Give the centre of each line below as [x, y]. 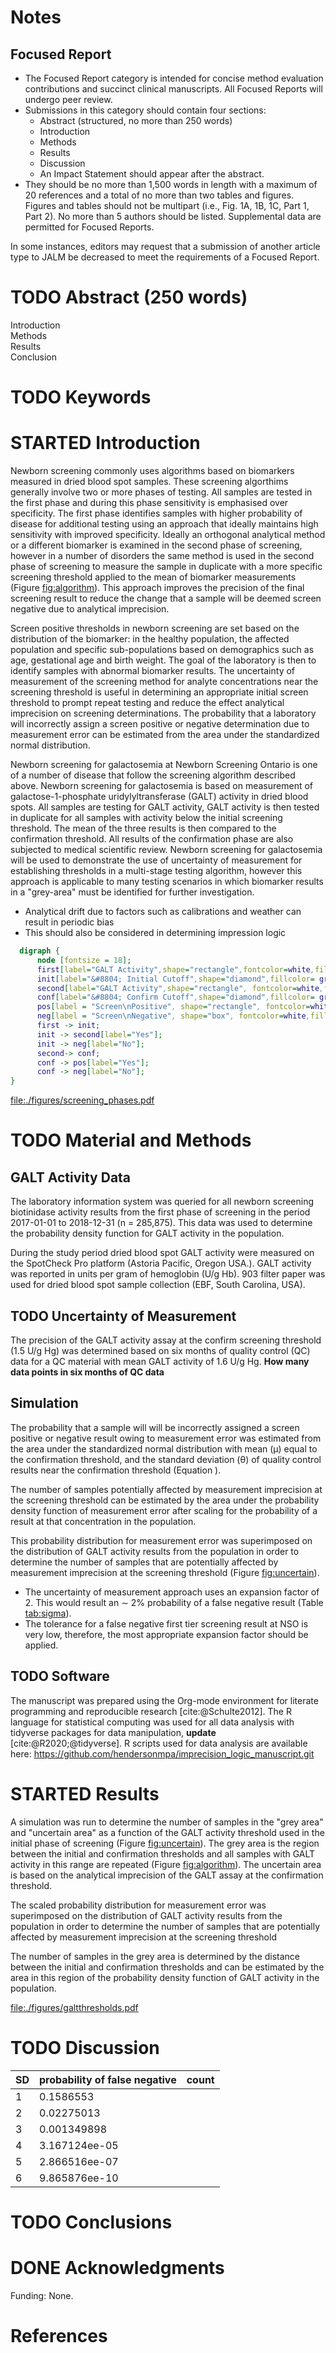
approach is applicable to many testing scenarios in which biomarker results [167, 882]
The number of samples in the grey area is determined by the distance [155, 1956]
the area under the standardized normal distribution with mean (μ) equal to [164, 1448]
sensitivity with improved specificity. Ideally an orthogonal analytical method [168, 535]
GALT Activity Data [71, 1177]
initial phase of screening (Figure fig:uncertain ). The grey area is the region [165, 1843]
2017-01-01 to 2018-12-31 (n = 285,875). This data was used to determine [161, 1223]
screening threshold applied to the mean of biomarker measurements [153, 577]
